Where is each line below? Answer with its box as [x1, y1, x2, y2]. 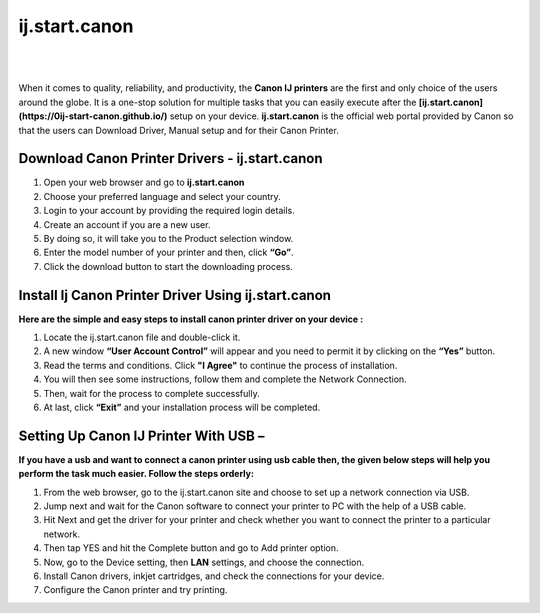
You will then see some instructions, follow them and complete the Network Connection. [43, 373, 407, 385]
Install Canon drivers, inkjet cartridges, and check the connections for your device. [43, 570, 385, 582]
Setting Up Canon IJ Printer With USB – [18, 427, 265, 444]
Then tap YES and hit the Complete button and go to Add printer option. [43, 542, 339, 554]
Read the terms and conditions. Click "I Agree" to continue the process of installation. [43, 359, 398, 371]
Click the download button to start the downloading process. [43, 260, 294, 272]
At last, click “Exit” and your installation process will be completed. [43, 401, 321, 413]
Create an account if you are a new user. [43, 218, 211, 230]
